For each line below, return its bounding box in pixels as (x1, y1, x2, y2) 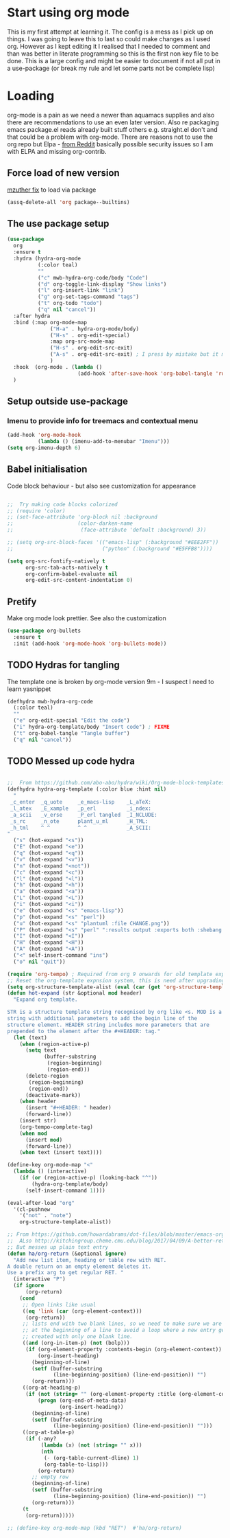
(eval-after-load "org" (7, 1199, 75, 1206)
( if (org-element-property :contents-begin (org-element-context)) (25, 1346, 222, 1353)
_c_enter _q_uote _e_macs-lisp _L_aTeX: (10, 799, 152, 806)
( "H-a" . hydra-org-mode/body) (50, 325, 139, 332)
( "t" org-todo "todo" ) (37, 300, 103, 307)
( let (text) (13, 1034, 48, 1041)
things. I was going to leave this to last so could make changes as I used (7, 34, 211, 43)
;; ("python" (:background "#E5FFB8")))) (7, 545, 213, 552)
